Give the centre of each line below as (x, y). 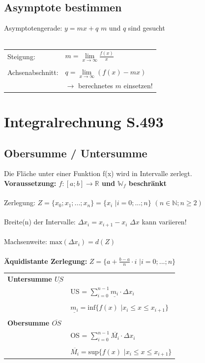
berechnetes (96, 85)
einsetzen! (138, 85)
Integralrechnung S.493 (84, 121)
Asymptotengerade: (33, 28)
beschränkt (147, 183)
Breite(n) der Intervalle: (40, 222)
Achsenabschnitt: (33, 72)
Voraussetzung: (30, 183)
